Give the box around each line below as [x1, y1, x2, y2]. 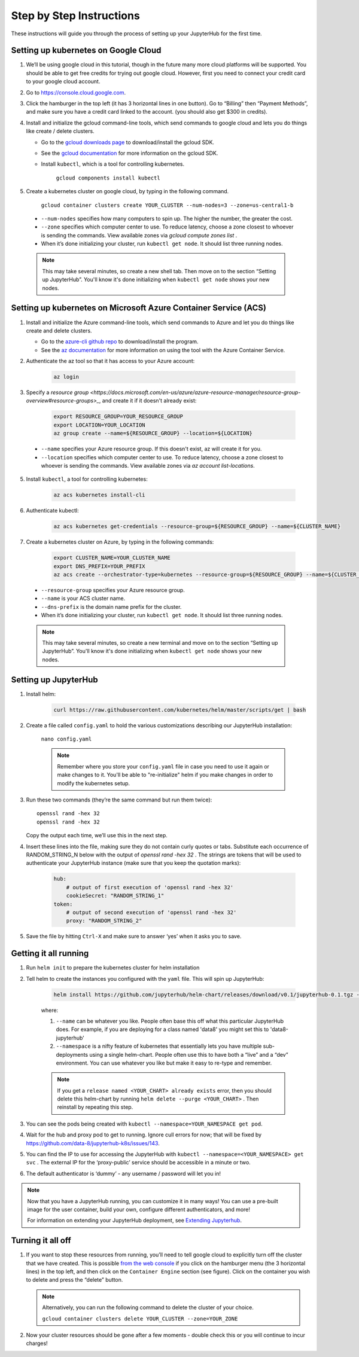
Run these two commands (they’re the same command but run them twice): [26, 796, 212, 804]
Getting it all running [11, 949, 89, 959]
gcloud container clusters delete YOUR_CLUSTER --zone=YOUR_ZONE [42, 1315, 238, 1322]
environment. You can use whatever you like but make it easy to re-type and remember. [56, 1059, 272, 1066]
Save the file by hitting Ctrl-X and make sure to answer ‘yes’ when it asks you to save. [26, 933, 242, 940]
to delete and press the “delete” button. [26, 1276, 123, 1283]
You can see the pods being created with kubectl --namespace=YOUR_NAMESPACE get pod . [26, 1120, 263, 1127]
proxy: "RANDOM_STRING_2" [66, 917, 142, 924]
